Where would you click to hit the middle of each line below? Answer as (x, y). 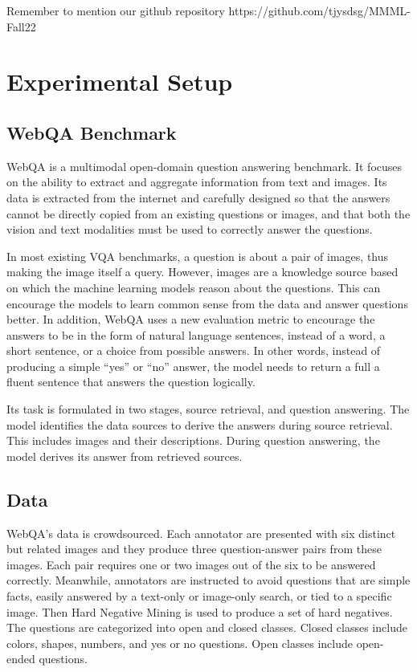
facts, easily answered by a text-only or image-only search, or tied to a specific (199, 596)
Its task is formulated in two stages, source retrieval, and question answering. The (208, 409)
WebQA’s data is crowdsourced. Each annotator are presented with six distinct (201, 533)
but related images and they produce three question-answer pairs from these (194, 549)
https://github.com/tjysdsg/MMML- (319, 10)
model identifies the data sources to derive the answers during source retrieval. (200, 424)
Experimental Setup (120, 81)
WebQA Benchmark (92, 132)
